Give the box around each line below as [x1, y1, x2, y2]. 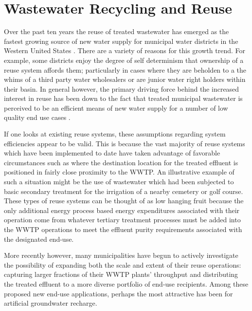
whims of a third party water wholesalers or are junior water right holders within [4, 74, 246, 84]
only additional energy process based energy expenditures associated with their [4, 205, 240, 215]
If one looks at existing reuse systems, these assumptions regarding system [4, 129, 226, 139]
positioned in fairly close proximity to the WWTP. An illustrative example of [4, 167, 234, 177]
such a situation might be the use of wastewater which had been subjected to [4, 176, 234, 187]
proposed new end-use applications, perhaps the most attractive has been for [4, 288, 233, 298]
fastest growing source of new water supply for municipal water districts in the [4, 36, 238, 46]
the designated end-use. [4, 233, 74, 244]
